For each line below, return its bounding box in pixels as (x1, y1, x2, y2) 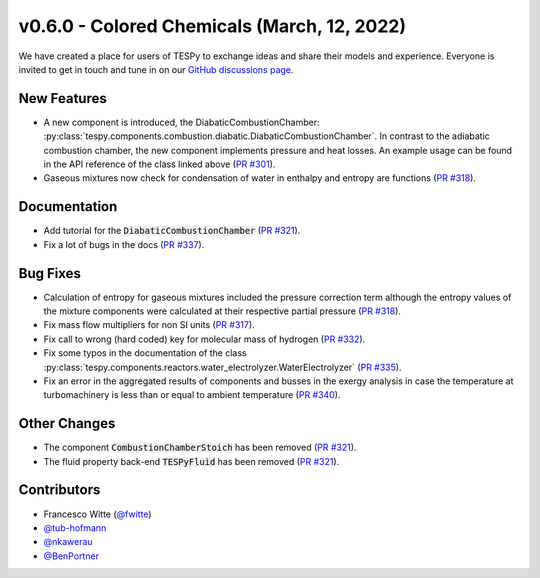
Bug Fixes (18, 265, 82, 282)
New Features (18, 90, 107, 107)
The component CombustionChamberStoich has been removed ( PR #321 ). (43, 441, 357, 454)
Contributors (18, 481, 101, 499)
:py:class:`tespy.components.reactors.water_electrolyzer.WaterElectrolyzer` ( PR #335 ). (43, 361, 402, 373)
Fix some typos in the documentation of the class (43, 347, 247, 359)
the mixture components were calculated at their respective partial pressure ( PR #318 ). (43, 305, 402, 317)
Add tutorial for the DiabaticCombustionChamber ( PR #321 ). (43, 225, 301, 237)
